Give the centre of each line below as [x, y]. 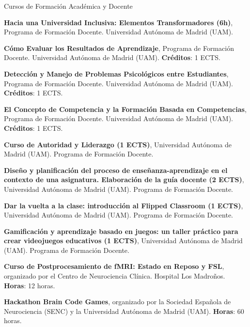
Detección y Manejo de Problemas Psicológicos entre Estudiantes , [116, 73]
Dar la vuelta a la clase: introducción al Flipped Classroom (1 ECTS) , [124, 205]
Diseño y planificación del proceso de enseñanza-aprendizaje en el [116, 170]
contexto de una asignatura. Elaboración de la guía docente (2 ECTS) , [124, 179]
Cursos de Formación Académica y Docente [68, 6]
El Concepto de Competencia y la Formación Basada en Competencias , [125, 109]
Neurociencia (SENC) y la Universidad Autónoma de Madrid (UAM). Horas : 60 [124, 311]
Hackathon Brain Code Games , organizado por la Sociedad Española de [117, 302]
